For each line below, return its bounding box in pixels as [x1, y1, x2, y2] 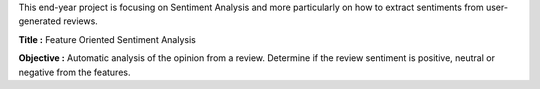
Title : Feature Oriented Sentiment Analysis [18, 33, 197, 45]
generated [18, 15, 62, 27]
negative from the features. [18, 66, 131, 78]
